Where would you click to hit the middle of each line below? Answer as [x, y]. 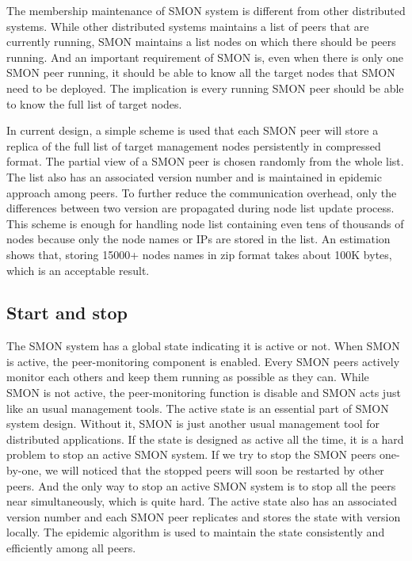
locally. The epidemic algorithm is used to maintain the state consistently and [196, 532]
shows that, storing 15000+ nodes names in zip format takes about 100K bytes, [199, 254]
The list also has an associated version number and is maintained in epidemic [194, 176]
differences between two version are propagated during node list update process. [200, 208]
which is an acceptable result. [78, 270]
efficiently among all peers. [71, 548]
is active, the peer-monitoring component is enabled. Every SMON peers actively [203, 361]
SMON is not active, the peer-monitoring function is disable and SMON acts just [204, 393]
